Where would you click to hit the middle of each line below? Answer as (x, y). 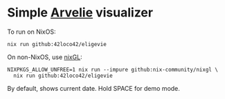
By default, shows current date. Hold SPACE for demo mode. (93, 88)
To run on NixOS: (31, 32)
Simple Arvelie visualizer (80, 13)
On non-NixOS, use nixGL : (45, 57)
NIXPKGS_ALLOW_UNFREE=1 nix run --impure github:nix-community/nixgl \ (112, 69)
